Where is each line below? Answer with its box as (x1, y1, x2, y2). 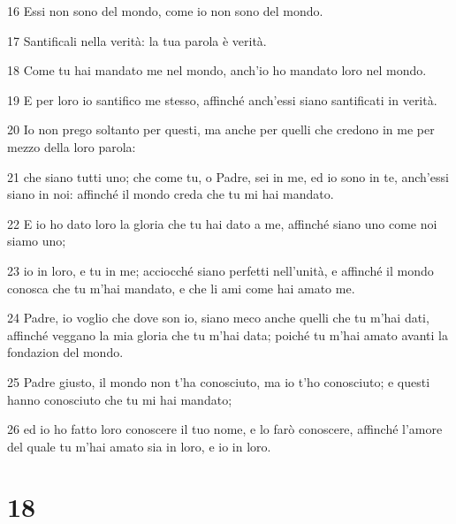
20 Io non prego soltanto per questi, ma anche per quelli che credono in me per (7, 120, 435, 139)
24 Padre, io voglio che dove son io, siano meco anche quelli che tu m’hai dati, (7, 308, 429, 327)
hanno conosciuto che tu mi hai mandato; (7, 390, 232, 408)
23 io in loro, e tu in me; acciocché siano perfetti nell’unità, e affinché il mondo (7, 261, 434, 279)
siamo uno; (7, 232, 66, 250)
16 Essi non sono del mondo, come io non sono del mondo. (7, 2, 323, 19)
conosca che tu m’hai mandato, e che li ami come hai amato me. (7, 278, 355, 297)
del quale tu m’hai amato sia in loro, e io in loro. (7, 437, 271, 455)
